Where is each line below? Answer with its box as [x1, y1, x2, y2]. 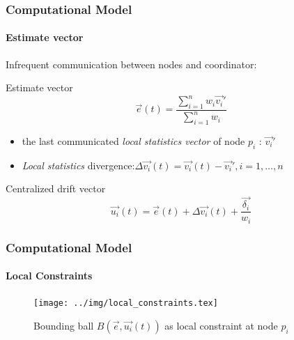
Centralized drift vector [6, 181, 106, 196]
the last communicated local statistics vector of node [22, 134, 245, 148]
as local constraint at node [164, 318, 278, 333]
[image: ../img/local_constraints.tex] [33, 298, 218, 309]
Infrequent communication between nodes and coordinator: [6, 56, 257, 71]
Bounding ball [33, 318, 94, 333]
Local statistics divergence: [22, 157, 135, 172]
